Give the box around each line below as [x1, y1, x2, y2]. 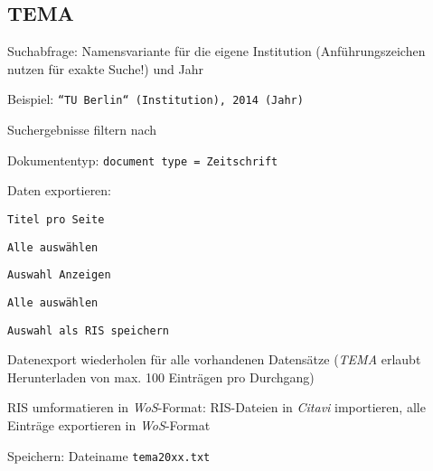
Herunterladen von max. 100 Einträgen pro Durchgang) [7, 367, 315, 386]
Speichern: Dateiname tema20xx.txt [7, 446, 211, 465]
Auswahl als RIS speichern [7, 324, 169, 337]
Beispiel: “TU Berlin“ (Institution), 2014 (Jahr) [7, 89, 304, 108]
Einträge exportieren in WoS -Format [7, 415, 211, 434]
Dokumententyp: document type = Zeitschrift [7, 150, 278, 169]
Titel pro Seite [7, 212, 105, 226]
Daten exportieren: [7, 181, 112, 200]
